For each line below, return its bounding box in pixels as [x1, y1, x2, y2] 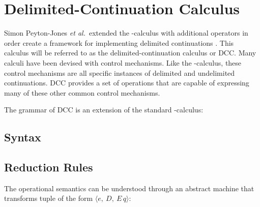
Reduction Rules [4, 159, 93, 175]
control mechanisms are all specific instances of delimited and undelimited [4, 67, 235, 78]
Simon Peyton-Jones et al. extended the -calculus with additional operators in [4, 27, 248, 38]
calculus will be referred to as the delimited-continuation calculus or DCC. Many [4, 47, 256, 58]
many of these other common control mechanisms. [4, 87, 160, 98]
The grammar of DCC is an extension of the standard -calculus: [4, 104, 204, 115]
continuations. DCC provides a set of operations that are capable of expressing [4, 77, 249, 88]
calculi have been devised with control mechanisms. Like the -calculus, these [4, 57, 242, 68]
